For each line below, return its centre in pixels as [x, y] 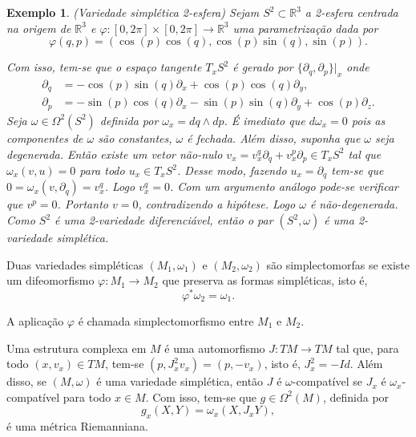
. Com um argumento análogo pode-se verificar [284, 186]
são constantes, [135, 138]
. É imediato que [265, 120]
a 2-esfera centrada [351, 12]
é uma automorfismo [215, 348]
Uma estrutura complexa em [77, 348]
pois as [368, 120]
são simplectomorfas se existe [338, 264]
